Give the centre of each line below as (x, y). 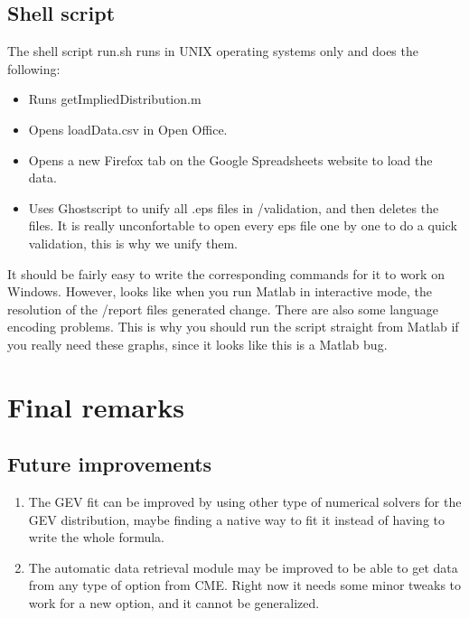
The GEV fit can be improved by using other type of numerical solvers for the (245, 502)
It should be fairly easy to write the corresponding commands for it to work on (226, 273)
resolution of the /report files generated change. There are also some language (223, 309)
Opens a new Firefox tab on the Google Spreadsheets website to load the (230, 159)
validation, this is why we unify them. (133, 243)
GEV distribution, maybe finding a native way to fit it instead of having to (237, 519)
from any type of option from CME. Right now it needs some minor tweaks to (245, 585)
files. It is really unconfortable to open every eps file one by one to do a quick (243, 225)
